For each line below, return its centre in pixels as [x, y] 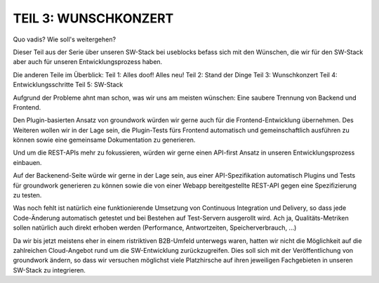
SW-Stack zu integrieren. [49, 270]
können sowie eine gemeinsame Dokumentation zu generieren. [104, 140]
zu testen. [27, 195]
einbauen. [27, 162]
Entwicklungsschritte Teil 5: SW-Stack [68, 85]
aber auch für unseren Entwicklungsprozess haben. [88, 62]
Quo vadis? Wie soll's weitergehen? [64, 39]
